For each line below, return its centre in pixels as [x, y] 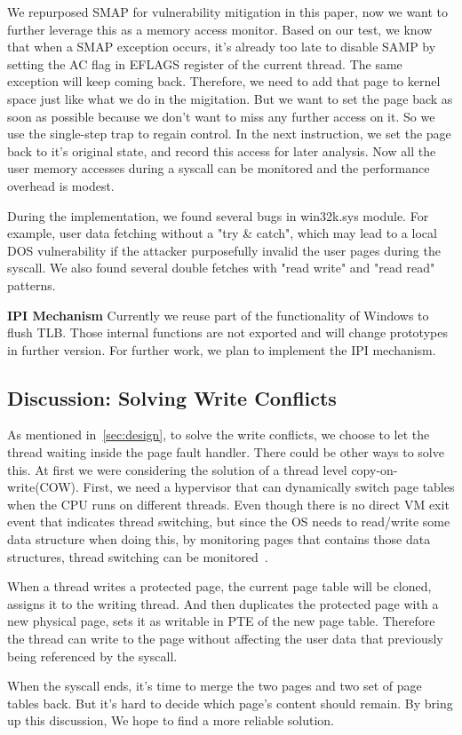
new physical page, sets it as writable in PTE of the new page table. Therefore [221, 621]
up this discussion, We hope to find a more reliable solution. [171, 720]
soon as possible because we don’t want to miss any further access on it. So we [221, 116]
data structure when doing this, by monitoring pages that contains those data [219, 539]
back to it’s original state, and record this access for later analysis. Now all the [222, 150]
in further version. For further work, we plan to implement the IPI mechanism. [222, 349]
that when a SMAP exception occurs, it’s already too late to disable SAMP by [222, 47]
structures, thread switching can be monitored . [138, 556]
